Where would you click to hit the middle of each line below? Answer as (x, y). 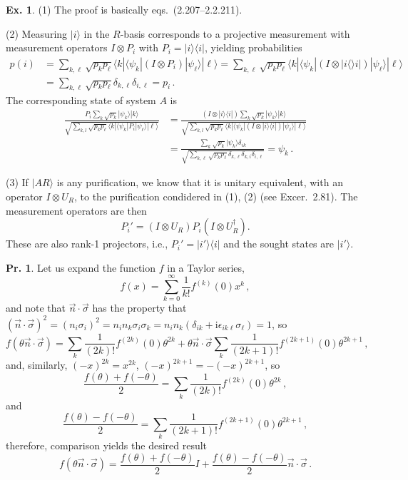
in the (97, 33)
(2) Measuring (37, 33)
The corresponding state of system (81, 100)
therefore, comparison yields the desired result (107, 445)
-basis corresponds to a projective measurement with (235, 33)
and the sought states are (279, 244)
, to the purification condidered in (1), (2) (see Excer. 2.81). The (216, 196)
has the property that (139, 308)
